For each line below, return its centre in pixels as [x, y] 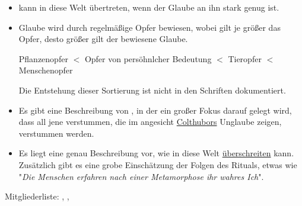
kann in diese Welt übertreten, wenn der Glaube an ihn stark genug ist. [149, 7]
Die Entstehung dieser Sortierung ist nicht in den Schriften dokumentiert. [152, 90]
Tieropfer [245, 58]
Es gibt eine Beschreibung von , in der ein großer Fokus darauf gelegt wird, [155, 110]
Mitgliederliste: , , [37, 196]
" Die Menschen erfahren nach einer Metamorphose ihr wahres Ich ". [141, 176]
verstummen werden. [56, 133]
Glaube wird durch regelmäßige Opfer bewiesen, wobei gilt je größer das [150, 27]
